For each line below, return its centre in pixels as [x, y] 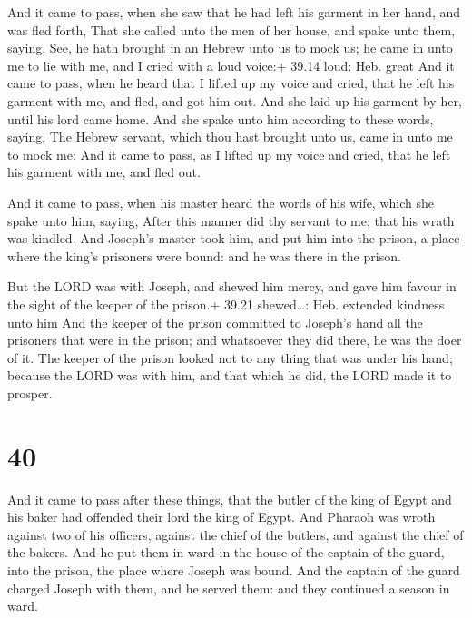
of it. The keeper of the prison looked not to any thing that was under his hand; [230, 357]
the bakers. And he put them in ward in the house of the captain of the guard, [226, 552]
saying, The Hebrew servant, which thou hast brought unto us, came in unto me [230, 137]
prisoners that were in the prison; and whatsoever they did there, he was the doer [235, 340]
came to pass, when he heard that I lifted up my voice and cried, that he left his [231, 83]
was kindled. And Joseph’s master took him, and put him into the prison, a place [234, 238]
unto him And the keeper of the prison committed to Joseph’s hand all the [215, 322]
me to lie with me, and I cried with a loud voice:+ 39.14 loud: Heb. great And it [231, 65]
